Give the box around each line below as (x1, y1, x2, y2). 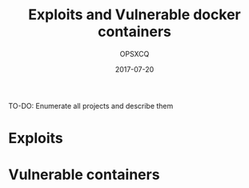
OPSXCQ (119, 49, 150, 58)
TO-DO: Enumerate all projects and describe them (8, 101, 174, 110)
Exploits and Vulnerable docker (27, 6, 242, 24)
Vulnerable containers (8, 166, 160, 184)
